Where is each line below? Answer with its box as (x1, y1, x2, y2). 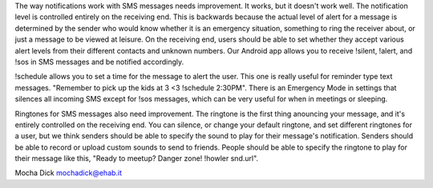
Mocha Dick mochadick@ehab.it (14, 168, 123, 178)
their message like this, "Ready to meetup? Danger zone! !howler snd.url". (14, 154, 259, 163)
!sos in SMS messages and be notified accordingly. (14, 57, 184, 66)
